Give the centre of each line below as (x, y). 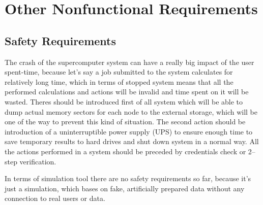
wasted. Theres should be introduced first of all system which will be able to (124, 101)
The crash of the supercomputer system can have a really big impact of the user (129, 62)
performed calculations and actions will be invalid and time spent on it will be (127, 92)
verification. (38, 161)
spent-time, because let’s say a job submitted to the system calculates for (119, 72)
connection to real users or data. (55, 198)
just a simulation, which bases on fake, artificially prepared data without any (125, 188)
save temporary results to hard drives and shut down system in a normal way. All (132, 141)
